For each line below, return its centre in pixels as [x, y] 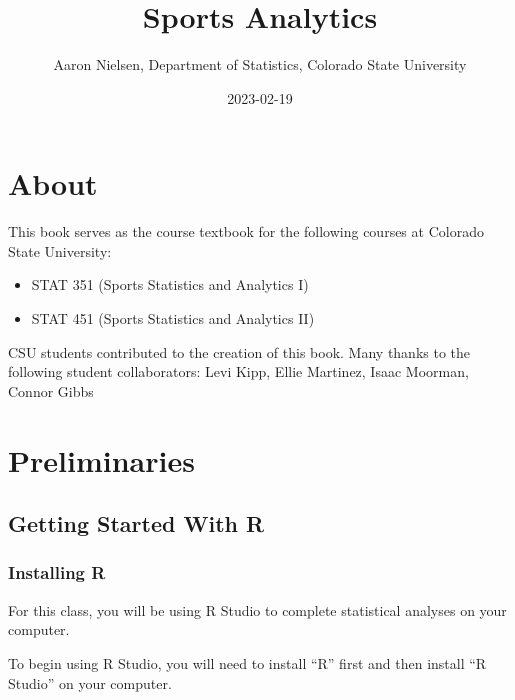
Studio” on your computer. [90, 682]
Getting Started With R [136, 523]
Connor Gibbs [51, 390]
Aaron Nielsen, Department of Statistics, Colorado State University [260, 64]
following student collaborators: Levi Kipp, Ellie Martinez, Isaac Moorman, [238, 371]
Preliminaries [101, 459]
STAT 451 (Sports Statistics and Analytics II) [173, 318]
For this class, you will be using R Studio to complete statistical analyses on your [257, 609]
